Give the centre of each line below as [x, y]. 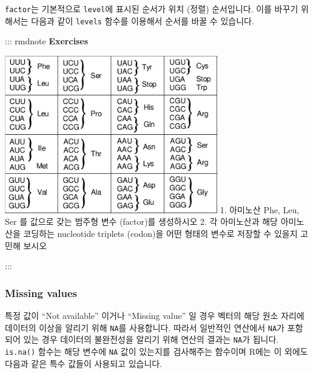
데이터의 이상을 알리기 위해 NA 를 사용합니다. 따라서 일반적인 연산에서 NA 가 [145, 327]
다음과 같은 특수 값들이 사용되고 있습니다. [84, 363]
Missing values [41, 293]
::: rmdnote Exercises [47, 41]
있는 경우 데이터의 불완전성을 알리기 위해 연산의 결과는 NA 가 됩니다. [151, 339]
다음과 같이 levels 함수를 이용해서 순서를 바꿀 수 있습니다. [143, 20]
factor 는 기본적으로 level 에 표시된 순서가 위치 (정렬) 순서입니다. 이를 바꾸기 [152, 9]
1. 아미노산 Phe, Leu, [260, 209]
